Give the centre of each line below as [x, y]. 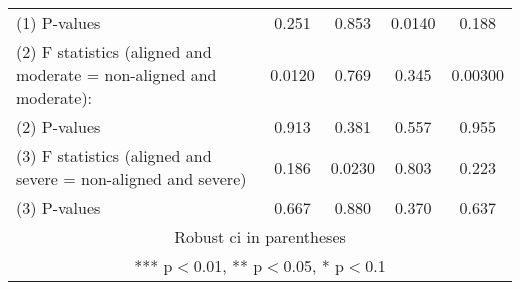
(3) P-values [58, 207]
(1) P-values [58, 22]
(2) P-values [58, 126]
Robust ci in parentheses [260, 236]
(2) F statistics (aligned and [114, 51]
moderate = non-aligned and [116, 74]
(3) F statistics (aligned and [114, 155]
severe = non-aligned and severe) [131, 178]
